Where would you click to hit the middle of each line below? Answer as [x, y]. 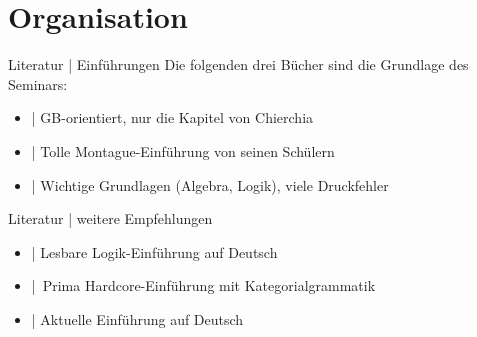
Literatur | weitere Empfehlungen [110, 218]
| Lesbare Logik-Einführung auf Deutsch [154, 251]
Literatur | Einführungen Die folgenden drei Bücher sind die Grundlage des [238, 64]
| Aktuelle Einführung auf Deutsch [137, 318]
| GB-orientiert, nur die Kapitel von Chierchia [172, 117]
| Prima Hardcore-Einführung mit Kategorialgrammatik [203, 285]
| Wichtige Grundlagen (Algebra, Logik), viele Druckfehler [210, 184]
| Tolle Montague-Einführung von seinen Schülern [183, 150]
